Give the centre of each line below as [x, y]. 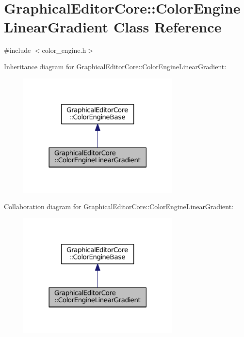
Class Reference [167, 27]
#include [17, 50]
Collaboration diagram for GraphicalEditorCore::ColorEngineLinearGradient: [119, 207]
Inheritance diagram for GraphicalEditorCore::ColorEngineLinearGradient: [115, 66]
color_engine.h [64, 50]
